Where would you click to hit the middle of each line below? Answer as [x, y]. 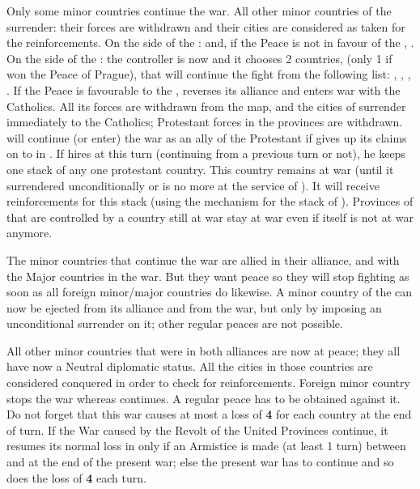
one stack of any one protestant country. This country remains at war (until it [200, 169]
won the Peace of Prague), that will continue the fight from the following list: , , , [209, 74]
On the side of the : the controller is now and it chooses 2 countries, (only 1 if [199, 58]
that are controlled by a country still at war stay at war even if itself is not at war [210, 217]
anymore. [30, 233]
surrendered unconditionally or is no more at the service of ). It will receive [193, 185]
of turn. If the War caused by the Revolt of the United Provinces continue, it [197, 429]
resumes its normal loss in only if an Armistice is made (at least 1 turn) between [206, 446]
